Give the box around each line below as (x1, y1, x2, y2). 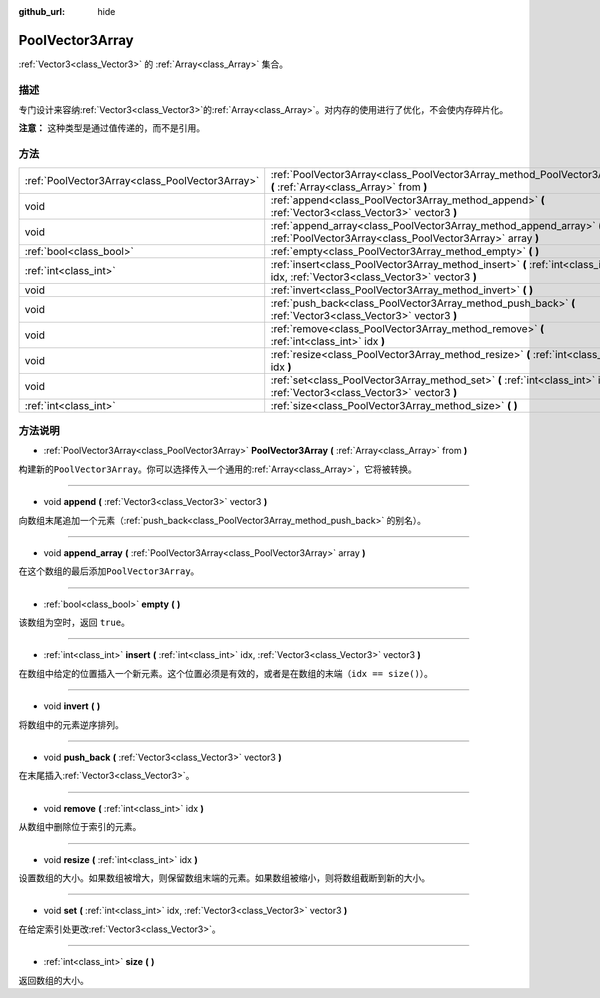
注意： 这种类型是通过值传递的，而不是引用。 (18, 122, 205, 134)
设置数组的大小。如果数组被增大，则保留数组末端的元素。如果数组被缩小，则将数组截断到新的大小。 (18, 871, 430, 884)
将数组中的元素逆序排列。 (18, 718, 124, 730)
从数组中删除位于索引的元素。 (18, 821, 142, 833)
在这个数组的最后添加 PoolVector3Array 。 (18, 565, 200, 577)
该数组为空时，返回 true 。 (18, 616, 130, 629)
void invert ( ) (43, 700, 101, 712)
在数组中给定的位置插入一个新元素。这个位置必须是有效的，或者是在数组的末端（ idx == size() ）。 (18, 667, 434, 679)
